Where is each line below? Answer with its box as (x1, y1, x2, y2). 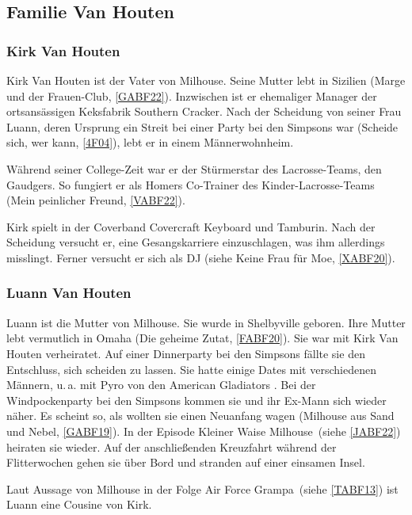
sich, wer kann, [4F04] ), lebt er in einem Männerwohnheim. (6, 134, 294, 151)
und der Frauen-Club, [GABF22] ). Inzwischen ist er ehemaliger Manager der (6, 87, 377, 104)
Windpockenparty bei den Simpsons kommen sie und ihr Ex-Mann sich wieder (6, 391, 387, 408)
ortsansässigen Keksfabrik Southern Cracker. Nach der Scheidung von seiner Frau (6, 103, 402, 120)
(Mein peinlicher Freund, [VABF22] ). (6, 192, 185, 208)
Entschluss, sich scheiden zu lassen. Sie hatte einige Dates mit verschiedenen (6, 360, 376, 377)
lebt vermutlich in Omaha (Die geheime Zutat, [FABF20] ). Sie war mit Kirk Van (6, 330, 399, 346)
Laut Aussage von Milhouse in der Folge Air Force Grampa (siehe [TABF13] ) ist (6, 480, 399, 497)
